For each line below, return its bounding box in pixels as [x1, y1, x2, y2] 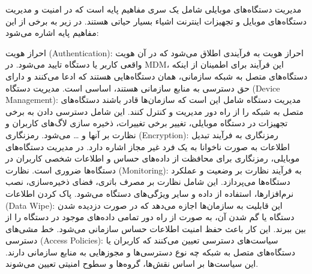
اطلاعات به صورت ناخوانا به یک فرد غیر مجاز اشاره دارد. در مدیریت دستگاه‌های [5, 140, 290, 153]
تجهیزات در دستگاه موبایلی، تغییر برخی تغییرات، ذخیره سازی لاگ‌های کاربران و [5, 117, 288, 129]
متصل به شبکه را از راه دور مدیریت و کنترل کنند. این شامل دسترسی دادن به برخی [5, 105, 304, 117]
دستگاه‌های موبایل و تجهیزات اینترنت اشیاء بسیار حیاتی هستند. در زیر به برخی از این [5, 14, 307, 27]
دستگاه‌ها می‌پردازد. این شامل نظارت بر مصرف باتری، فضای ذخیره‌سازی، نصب [5, 175, 290, 188]
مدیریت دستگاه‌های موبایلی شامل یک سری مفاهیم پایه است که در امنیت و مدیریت [5, 3, 302, 15]
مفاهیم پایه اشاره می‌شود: [5, 26, 99, 39]
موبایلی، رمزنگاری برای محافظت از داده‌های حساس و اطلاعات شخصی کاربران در [5, 152, 300, 165]
